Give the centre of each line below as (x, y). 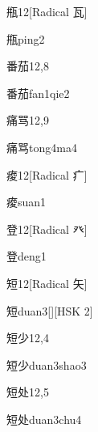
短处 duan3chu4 (44, 419)
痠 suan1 (27, 202)
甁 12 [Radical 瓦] (47, 11)
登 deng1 (27, 256)
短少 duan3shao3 (47, 364)
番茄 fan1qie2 (38, 93)
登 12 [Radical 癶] (47, 229)
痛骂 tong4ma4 (42, 147)
